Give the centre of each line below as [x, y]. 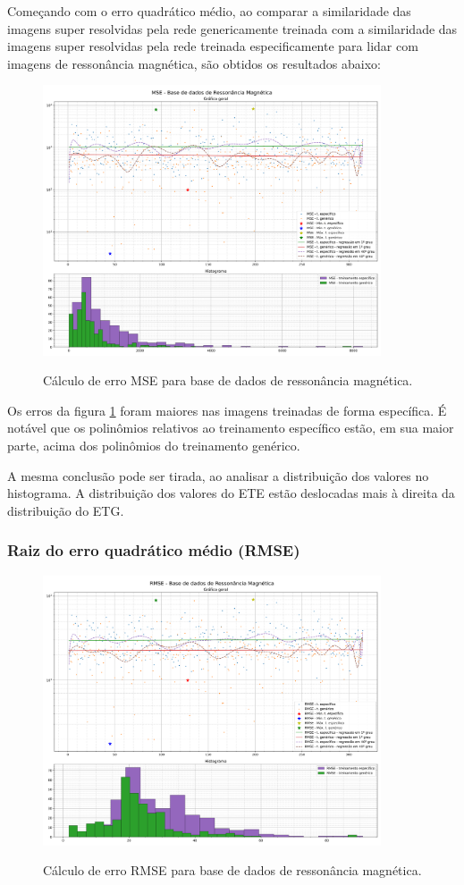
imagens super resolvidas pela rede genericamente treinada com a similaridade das [232, 28]
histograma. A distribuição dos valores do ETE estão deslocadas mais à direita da [231, 493]
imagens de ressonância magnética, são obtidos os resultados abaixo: [194, 63]
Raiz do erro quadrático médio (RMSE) [154, 550]
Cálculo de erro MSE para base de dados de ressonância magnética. [228, 380]
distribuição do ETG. [66, 510]
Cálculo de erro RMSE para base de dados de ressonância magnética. [232, 870]
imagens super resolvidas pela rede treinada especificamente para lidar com [213, 46]
